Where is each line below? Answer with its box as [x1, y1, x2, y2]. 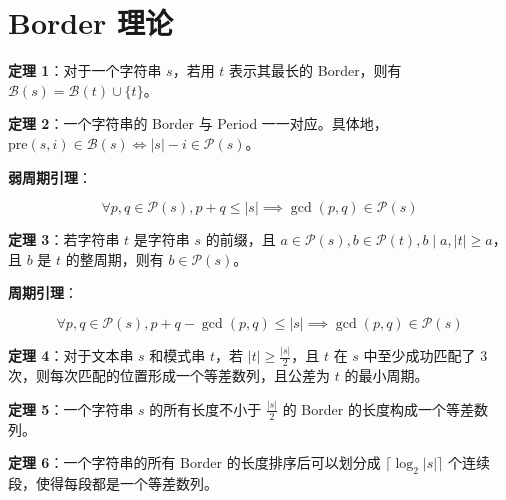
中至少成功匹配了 [363, 345, 476, 366]
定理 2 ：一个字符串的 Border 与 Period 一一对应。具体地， [8, 113, 388, 134]
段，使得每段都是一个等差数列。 [8, 473, 218, 494]
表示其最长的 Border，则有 [229, 60, 402, 81]
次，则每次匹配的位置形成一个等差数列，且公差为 [8, 365, 330, 386]
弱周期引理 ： [8, 166, 92, 187]
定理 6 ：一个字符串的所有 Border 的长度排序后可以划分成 [8, 452, 381, 473]
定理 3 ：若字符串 [8, 229, 120, 250]
